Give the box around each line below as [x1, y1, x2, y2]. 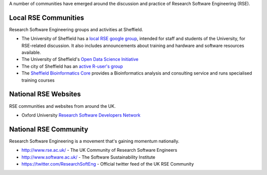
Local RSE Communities [9, 13, 84, 22]
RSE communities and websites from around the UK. [9, 103, 116, 109]
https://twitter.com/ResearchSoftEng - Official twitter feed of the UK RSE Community [21, 161, 194, 167]
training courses [21, 77, 55, 83]
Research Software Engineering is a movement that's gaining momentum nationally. [9, 138, 180, 144]
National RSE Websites [9, 90, 81, 98]
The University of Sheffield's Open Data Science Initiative [21, 56, 138, 62]
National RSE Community [9, 125, 89, 133]
